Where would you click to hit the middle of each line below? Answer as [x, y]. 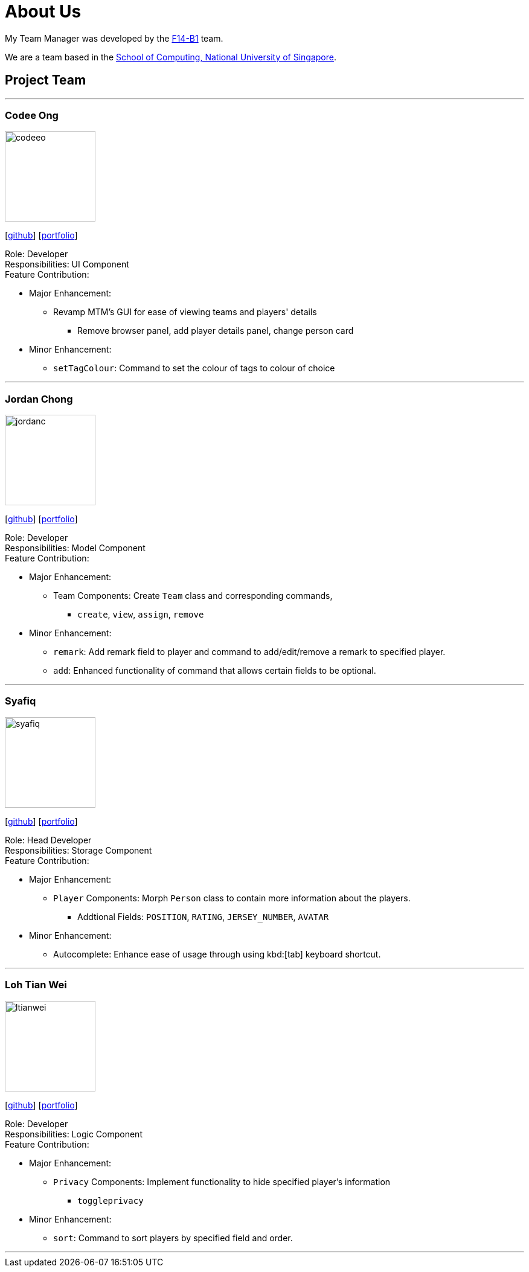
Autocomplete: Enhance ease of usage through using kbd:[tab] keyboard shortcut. [217, 954]
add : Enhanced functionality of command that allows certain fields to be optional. [215, 671]
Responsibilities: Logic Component [74, 1134]
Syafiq [21, 701]
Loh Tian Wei [36, 985]
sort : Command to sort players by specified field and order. [173, 1238]
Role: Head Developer [48, 840]
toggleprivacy [111, 1200]
